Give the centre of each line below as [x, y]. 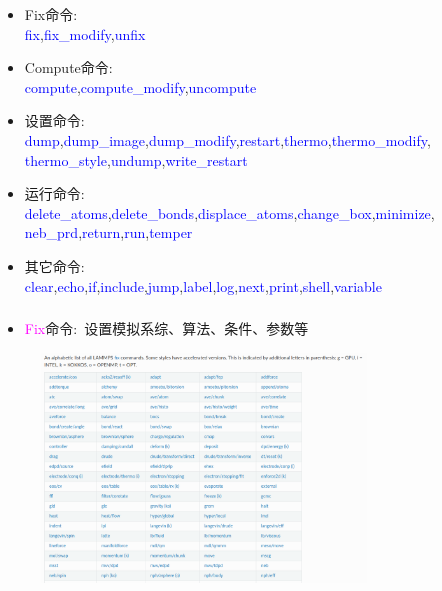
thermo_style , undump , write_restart [136, 159]
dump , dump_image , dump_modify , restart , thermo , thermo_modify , [227, 139]
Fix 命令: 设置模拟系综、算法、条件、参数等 [166, 328]
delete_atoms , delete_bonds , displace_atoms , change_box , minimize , [229, 212]
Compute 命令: [68, 67]
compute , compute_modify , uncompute [140, 86]
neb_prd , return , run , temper [108, 232]
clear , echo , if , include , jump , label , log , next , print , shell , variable [203, 285]
